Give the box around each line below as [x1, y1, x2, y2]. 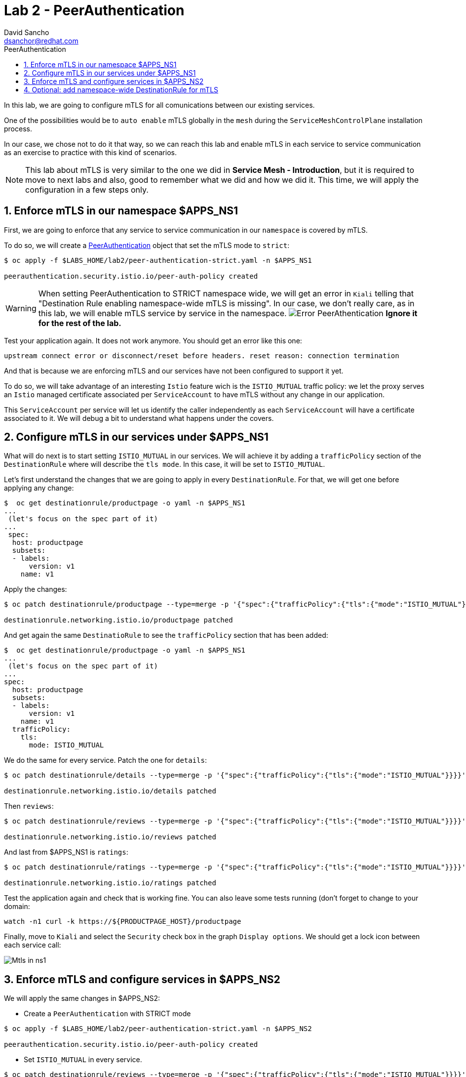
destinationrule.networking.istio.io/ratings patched [4, 879, 216, 887]
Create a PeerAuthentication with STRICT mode [24, 1009, 191, 1018]
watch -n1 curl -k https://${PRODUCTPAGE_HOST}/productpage [4, 917, 241, 926]
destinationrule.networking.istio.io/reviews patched [4, 833, 216, 841]
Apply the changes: [4, 585, 67, 594]
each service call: [4, 941, 61, 950]
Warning [5, 303, 37, 313]
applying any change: [4, 484, 74, 493]
